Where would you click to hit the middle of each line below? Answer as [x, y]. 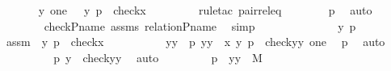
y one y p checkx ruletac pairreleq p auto [205, 10]
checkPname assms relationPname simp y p [200, 25]
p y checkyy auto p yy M [158, 57]
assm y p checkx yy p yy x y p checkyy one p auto [195, 42]
